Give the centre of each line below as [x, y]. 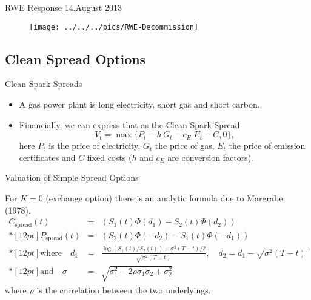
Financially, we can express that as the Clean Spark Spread [129, 124]
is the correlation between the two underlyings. [124, 289]
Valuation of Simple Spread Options [72, 178]
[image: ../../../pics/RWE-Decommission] [114, 27]
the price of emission [267, 145]
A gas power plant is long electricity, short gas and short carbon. [139, 104]
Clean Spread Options [75, 58]
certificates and [47, 157]
